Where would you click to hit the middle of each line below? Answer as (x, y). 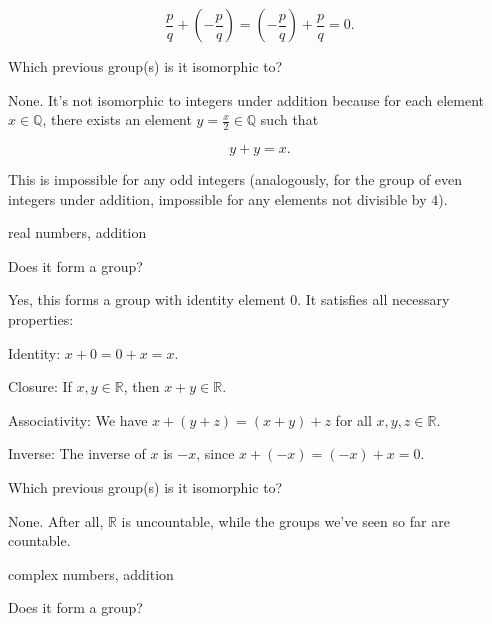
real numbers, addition (77, 232)
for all (353, 419)
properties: (41, 318)
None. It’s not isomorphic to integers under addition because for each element (246, 99)
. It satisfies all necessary (373, 299)
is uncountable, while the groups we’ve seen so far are (285, 520)
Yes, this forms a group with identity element (147, 299)
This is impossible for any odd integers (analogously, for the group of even (235, 179)
